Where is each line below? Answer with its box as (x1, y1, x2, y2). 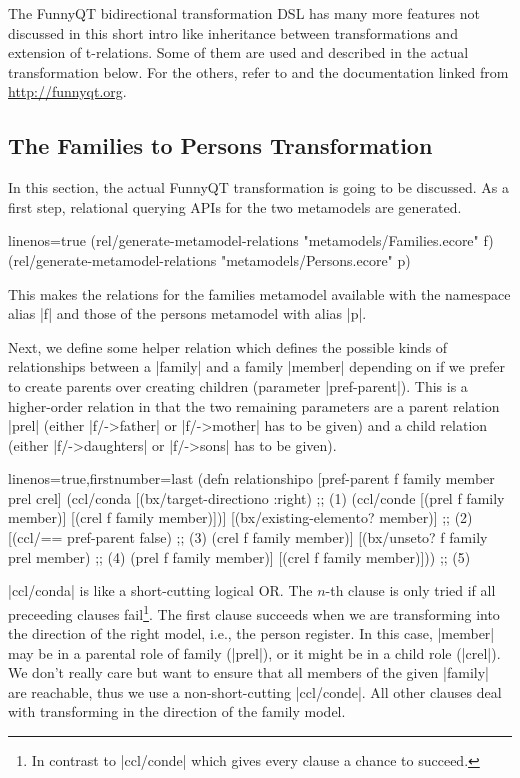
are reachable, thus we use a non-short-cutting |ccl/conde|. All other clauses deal (8, 681, 502, 702)
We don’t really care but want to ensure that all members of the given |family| (8, 662, 489, 683)
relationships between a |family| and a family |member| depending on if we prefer (8, 356, 505, 377)
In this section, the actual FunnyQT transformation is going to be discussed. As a (8, 177, 510, 198)
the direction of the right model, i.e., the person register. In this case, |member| (8, 623, 495, 644)
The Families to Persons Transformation (8, 130, 433, 161)
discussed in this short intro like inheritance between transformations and (8, 22, 458, 43)
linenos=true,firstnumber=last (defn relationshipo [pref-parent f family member (8, 468, 495, 489)
